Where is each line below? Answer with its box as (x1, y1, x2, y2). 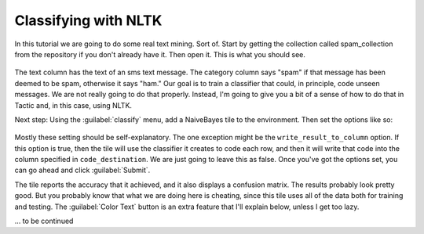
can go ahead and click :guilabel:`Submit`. (14, 165, 151, 175)
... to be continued (14, 216, 74, 226)
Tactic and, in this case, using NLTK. (14, 100, 133, 110)
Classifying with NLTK (14, 12, 163, 29)
